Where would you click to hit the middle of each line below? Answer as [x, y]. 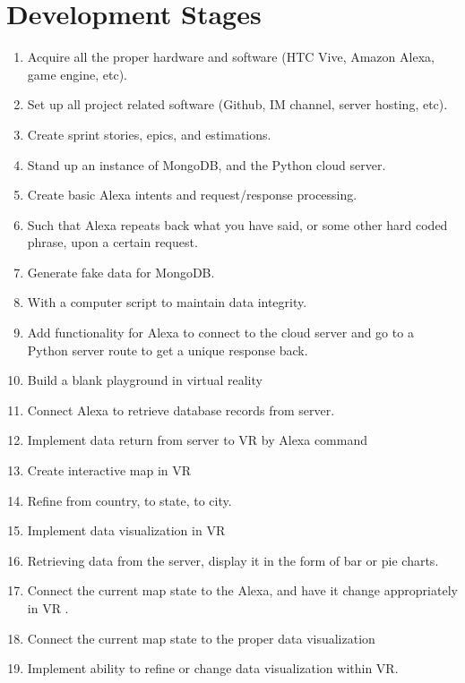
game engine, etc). [77, 74]
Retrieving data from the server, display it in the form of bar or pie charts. [233, 560]
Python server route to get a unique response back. [168, 350]
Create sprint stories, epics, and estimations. [149, 134]
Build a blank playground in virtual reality [145, 380]
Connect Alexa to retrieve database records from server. [181, 410]
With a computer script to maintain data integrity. [167, 302]
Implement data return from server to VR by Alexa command [198, 440]
